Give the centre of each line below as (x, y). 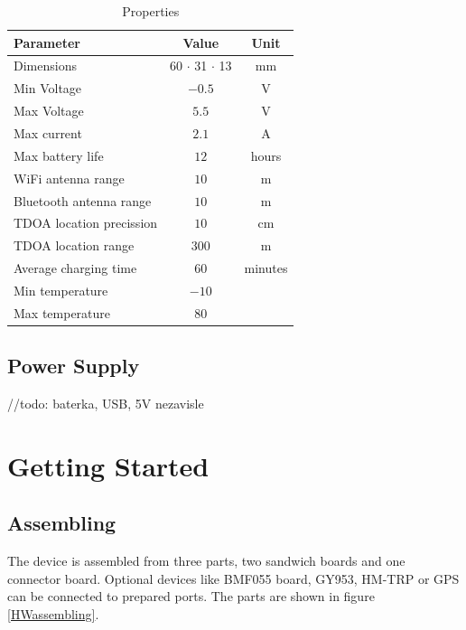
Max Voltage (49, 111)
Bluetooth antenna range (83, 200)
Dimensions (45, 66)
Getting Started (108, 465)
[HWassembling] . (53, 613)
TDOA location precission (86, 223)
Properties (151, 11)
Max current (48, 132)
